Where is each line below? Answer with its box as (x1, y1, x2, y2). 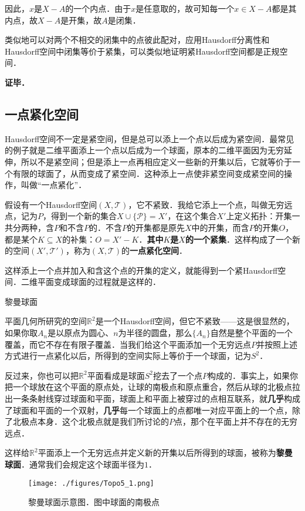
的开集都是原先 (127, 221, 185, 233)
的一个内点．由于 (65, 2, 131, 14)
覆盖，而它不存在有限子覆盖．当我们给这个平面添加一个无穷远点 (5, 338, 251, 350)
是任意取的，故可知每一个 (135, 2, 235, 14)
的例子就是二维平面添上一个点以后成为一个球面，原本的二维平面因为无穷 (5, 144, 284, 156)
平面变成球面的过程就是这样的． (37, 275, 161, 288)
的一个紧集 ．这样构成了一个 (185, 233, 292, 245)
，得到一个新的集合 (43, 210, 117, 222)
